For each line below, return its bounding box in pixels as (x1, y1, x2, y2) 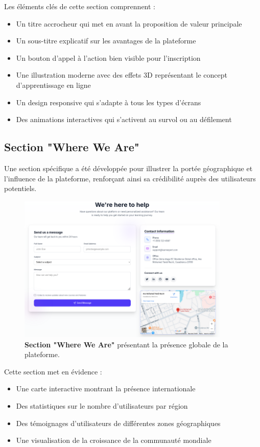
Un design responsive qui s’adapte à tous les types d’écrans (16, 97, 201, 107)
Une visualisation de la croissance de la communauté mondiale (16, 435, 211, 445)
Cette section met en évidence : (4, 366, 102, 377)
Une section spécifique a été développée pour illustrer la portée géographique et (4, 162, 253, 173)
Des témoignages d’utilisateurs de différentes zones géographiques (16, 417, 221, 428)
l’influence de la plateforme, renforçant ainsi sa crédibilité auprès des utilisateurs (4, 173, 256, 183)
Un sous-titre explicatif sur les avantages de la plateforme (16, 35, 196, 46)
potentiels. (4, 183, 37, 194)
